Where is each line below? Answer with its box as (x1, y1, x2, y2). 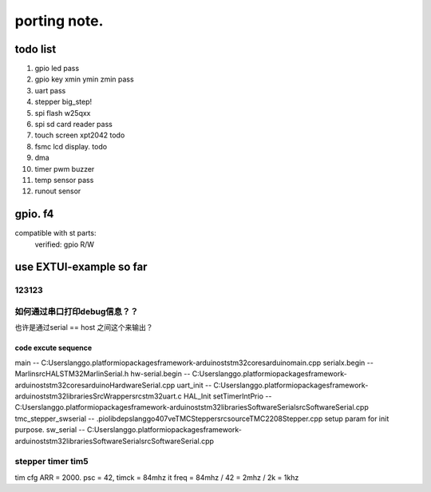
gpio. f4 (14, 208, 54, 221)
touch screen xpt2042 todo (34, 130, 125, 140)
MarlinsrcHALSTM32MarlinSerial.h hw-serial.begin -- (14, 369, 191, 379)
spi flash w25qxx (34, 108, 91, 117)
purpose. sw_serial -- (14, 425, 85, 434)
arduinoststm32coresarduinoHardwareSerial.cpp (14, 380, 176, 390)
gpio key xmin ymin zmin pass (34, 74, 135, 84)
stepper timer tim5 (14, 456, 89, 467)
